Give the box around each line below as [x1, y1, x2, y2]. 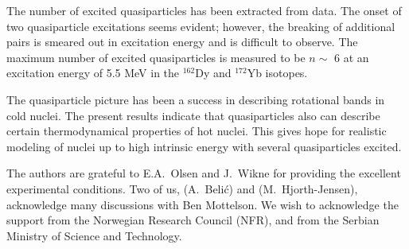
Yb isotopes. [247, 64, 308, 81]
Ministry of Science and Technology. [6, 227, 182, 243]
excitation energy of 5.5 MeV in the [6, 64, 180, 81]
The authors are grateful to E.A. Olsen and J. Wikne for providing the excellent [6, 165, 401, 181]
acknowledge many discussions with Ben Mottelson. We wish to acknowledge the [6, 196, 399, 212]
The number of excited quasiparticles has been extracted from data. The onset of [6, 2, 402, 18]
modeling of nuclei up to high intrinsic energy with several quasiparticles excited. [6, 138, 402, 154]
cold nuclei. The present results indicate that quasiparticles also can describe [6, 107, 380, 123]
